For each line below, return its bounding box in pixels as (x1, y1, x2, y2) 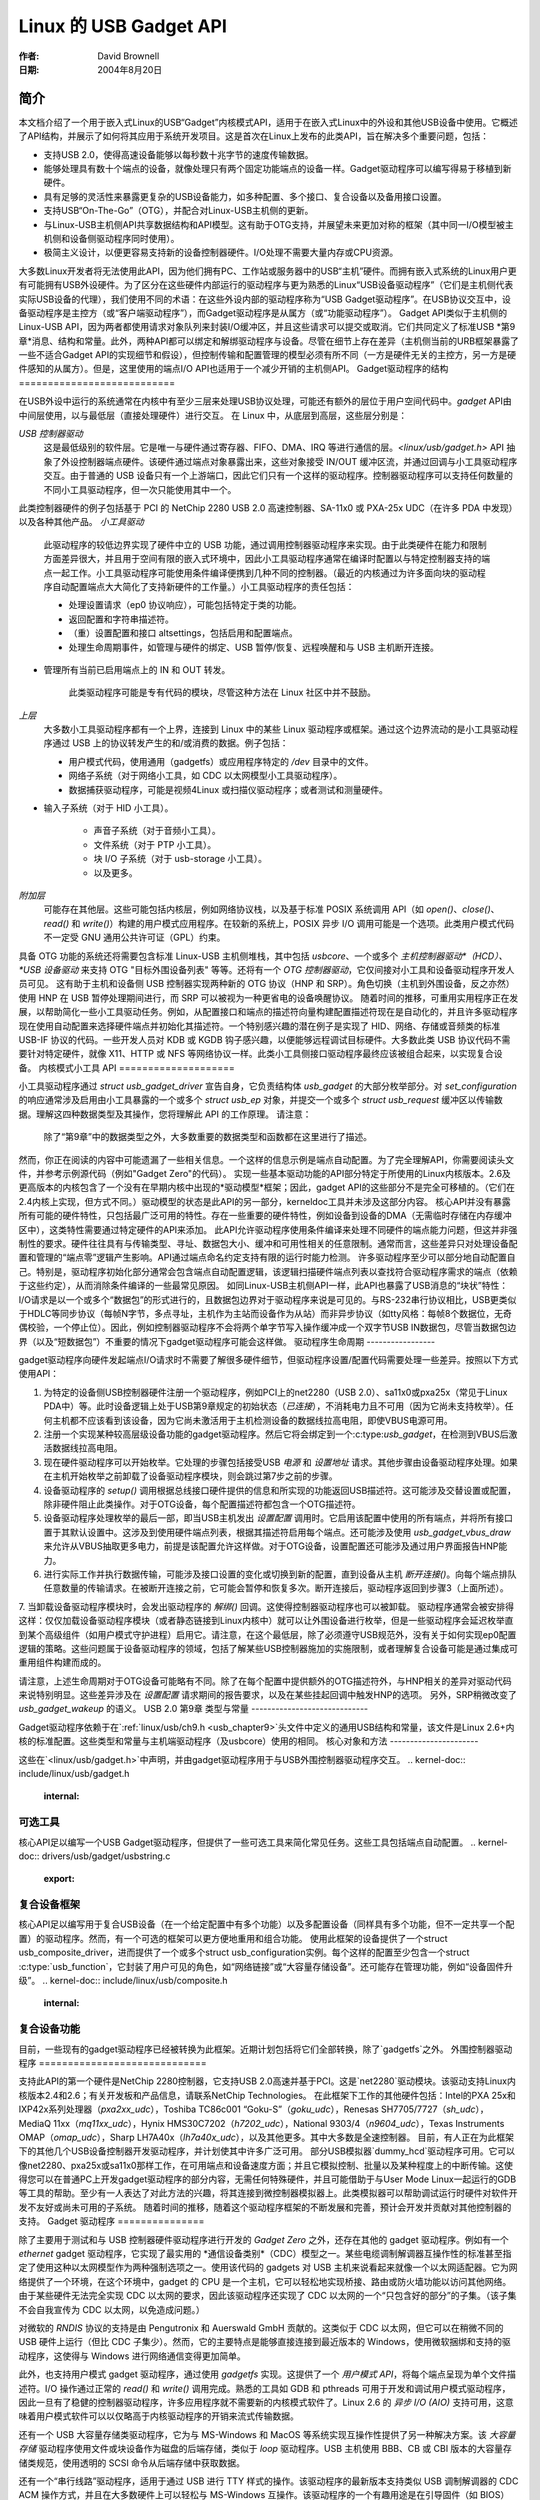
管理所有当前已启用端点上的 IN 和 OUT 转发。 (43, 663, 231, 675)
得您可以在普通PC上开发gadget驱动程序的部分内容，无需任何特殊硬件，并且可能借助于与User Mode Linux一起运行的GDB (18, 2173, 517, 2185)
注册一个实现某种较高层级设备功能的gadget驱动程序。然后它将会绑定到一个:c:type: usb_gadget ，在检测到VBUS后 (43, 1428, 509, 1440)
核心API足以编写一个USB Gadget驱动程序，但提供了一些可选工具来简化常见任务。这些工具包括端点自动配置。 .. (18, 1836, 477, 1848)
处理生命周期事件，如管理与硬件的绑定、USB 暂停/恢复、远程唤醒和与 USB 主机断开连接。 (68, 641, 439, 653)
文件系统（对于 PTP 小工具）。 (93, 838, 217, 850)
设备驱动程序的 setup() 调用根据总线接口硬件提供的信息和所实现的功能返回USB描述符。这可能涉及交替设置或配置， (43, 1484, 517, 1496)
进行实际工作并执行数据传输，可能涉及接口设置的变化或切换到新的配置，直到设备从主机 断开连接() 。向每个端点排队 (43, 1568, 517, 1580)
